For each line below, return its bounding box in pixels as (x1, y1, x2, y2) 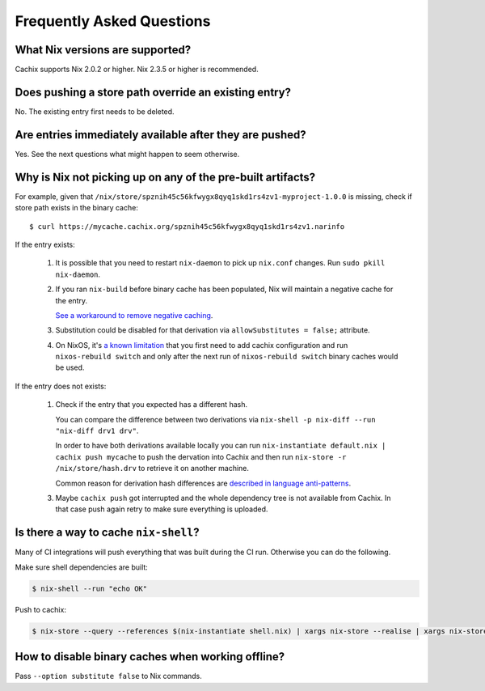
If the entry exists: (15, 240, 76, 249)
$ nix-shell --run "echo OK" (32, 583, 148, 593)
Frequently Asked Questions (15, 12, 211, 30)
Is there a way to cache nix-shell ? (15, 526, 200, 540)
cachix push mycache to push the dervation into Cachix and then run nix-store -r (55, 451, 347, 461)
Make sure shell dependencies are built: (15, 562, 149, 572)
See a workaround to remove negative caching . (55, 310, 213, 320)
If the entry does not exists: (15, 381, 107, 391)
